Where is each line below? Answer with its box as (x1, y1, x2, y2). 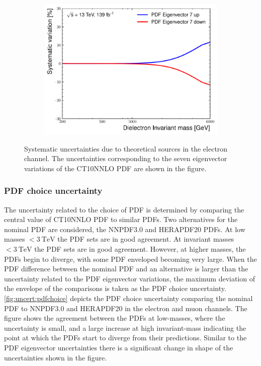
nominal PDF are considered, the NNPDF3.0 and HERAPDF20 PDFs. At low (4, 224, 245, 234)
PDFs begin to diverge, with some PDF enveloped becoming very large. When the (4, 253, 257, 264)
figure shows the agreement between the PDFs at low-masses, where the (4, 313, 225, 323)
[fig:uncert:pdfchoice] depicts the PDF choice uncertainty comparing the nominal (4, 293, 253, 304)
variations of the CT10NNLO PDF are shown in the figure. (24, 163, 207, 173)
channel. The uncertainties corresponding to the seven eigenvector (24, 153, 227, 164)
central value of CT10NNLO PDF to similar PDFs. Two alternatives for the (4, 214, 238, 225)
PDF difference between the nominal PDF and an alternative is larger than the (4, 263, 248, 274)
